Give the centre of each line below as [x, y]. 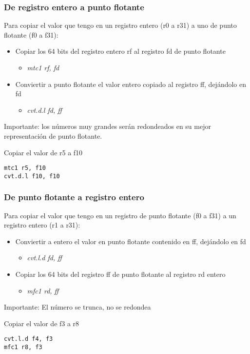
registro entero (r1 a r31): [42, 225]
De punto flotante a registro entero [74, 197]
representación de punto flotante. [53, 135]
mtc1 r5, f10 [25, 168]
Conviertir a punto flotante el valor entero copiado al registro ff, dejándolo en [131, 84]
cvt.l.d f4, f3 [29, 339]
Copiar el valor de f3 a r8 [42, 323]
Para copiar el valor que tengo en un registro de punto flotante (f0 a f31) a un [120, 215]
